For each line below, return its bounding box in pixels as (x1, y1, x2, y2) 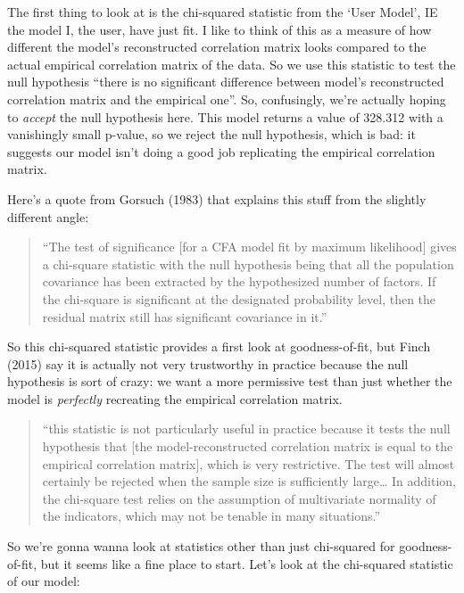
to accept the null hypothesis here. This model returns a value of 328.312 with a (7, 107, 443, 126)
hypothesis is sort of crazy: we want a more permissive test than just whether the (7, 372, 452, 391)
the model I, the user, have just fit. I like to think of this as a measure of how (7, 20, 432, 38)
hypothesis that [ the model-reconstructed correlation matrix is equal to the (42, 437, 453, 456)
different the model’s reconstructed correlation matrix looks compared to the (7, 37, 427, 56)
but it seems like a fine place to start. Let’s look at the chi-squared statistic (40, 554, 453, 572)
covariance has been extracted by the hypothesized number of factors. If (42, 272, 436, 291)
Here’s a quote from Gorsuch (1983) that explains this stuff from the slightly (7, 189, 427, 208)
